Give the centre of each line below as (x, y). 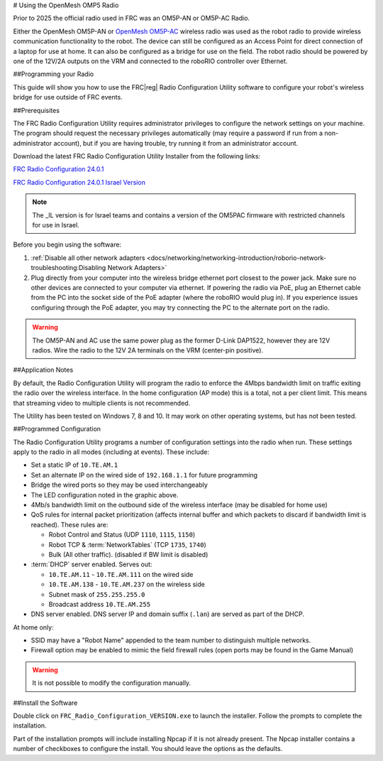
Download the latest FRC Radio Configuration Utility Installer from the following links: (137, 156)
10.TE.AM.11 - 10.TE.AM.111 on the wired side (121, 574)
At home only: (33, 627)
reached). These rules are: (70, 524)
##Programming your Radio (54, 74)
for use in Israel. (56, 225)
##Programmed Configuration (57, 429)
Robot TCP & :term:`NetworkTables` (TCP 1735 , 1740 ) (127, 544)
